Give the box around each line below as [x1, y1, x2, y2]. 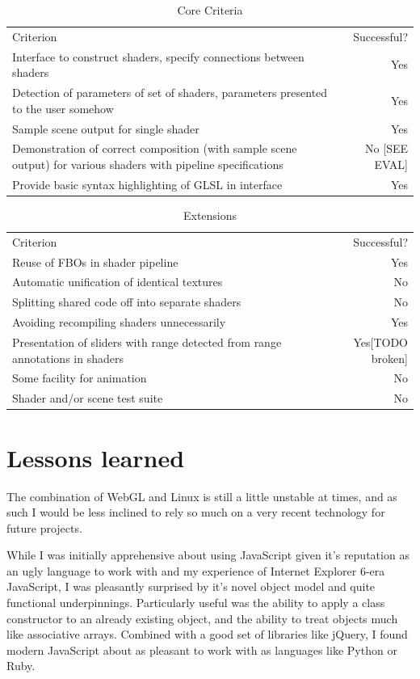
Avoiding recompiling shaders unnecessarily [12, 314, 226, 331]
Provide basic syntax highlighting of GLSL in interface [12, 175, 283, 192]
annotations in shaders [12, 349, 124, 366]
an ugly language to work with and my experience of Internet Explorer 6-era [6, 562, 385, 579]
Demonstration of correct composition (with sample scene [12, 140, 297, 157]
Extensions [183, 206, 237, 223]
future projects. [6, 519, 82, 536]
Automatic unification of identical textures [12, 273, 223, 290]
